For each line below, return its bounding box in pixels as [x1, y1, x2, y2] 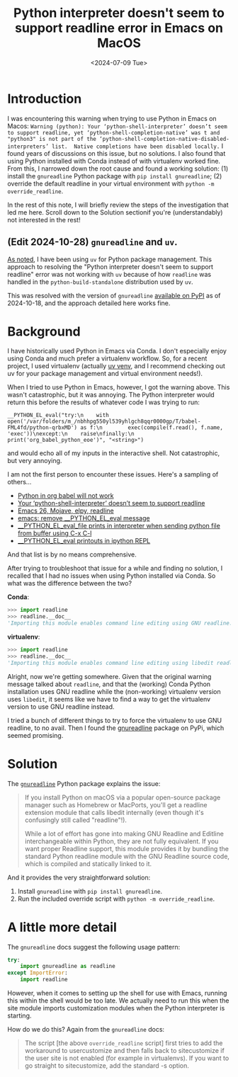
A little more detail [7, 919, 117, 935]
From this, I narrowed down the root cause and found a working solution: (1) [7, 164, 229, 173]
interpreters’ [7, 143, 50, 150]
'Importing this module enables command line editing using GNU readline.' [7, 620, 236, 627]
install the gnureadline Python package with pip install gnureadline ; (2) [7, 171, 222, 180]
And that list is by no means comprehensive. [7, 550, 137, 559]
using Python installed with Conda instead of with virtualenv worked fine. [7, 156, 221, 165]
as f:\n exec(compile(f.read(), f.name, [80, 424, 223, 431]
